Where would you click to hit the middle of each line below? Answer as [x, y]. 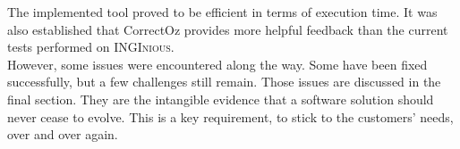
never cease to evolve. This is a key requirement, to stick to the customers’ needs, [230, 116]
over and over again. [63, 134]
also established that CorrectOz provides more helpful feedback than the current [228, 29]
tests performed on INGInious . [91, 47]
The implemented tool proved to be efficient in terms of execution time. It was [222, 12]
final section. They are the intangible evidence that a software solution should [221, 99]
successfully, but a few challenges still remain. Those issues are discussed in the [224, 82]
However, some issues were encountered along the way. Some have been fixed [217, 64]
